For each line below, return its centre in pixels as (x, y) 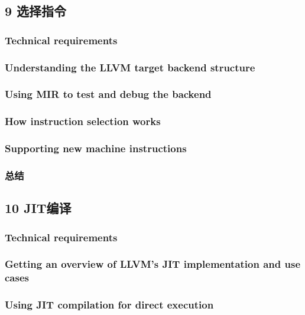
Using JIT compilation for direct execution (109, 305)
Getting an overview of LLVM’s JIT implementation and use (153, 264)
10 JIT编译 (38, 208)
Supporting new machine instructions (96, 148)
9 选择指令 (36, 11)
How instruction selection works (83, 121)
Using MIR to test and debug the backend (108, 94)
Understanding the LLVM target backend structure (130, 67)
